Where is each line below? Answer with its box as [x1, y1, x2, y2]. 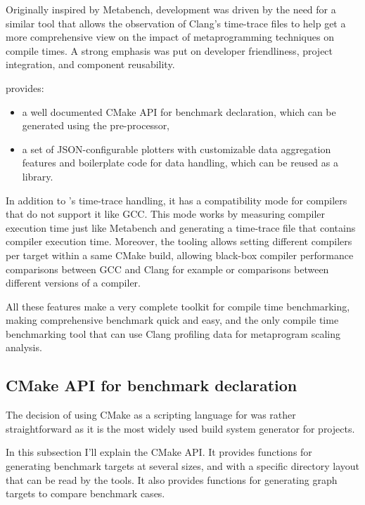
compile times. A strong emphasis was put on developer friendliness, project [6, 43, 333, 58]
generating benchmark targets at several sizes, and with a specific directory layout [6, 459, 360, 473]
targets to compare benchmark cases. [6, 486, 165, 501]
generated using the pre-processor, [22, 118, 170, 133]
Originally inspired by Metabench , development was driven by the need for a [6, 2, 336, 16]
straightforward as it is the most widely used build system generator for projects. [6, 421, 355, 435]
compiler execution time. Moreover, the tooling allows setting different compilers [6, 234, 352, 249]
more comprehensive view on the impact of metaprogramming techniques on [6, 29, 334, 44]
